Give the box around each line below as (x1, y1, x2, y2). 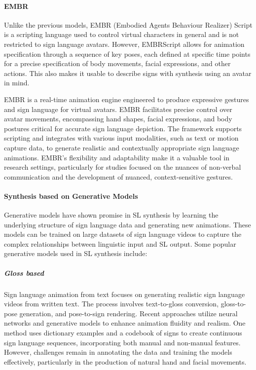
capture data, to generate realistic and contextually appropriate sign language (4, 142, 239, 152)
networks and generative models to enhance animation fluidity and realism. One (4, 318, 246, 328)
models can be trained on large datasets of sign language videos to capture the (4, 229, 242, 239)
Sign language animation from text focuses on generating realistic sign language (4, 289, 245, 299)
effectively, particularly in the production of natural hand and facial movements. (4, 356, 247, 367)
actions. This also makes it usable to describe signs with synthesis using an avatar (4, 68, 252, 78)
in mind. (4, 77, 30, 88)
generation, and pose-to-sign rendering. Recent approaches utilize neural (19, 308, 238, 318)
